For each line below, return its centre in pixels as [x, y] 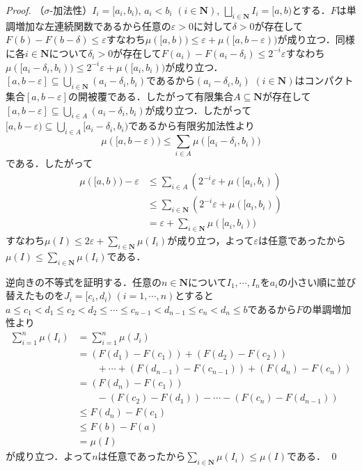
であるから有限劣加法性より [191, 126]
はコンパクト [324, 80]
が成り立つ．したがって [198, 110]
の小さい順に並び [317, 281]
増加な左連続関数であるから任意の [93, 25]
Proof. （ [25, 10]
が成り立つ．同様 [316, 39]
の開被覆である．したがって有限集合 [151, 96]
